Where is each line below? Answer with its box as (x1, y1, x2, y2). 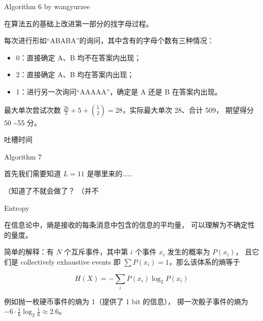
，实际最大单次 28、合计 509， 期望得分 (122, 104, 254, 115)
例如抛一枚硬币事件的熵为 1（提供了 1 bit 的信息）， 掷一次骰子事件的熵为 (4, 296, 248, 306)
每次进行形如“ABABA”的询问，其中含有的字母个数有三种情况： (4, 35, 214, 46)
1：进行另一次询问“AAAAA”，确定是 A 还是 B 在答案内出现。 (16, 86, 222, 97)
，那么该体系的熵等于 (169, 256, 240, 267)
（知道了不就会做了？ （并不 (4, 185, 99, 196)
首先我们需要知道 (4, 168, 61, 179)
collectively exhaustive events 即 (20, 256, 121, 267)
